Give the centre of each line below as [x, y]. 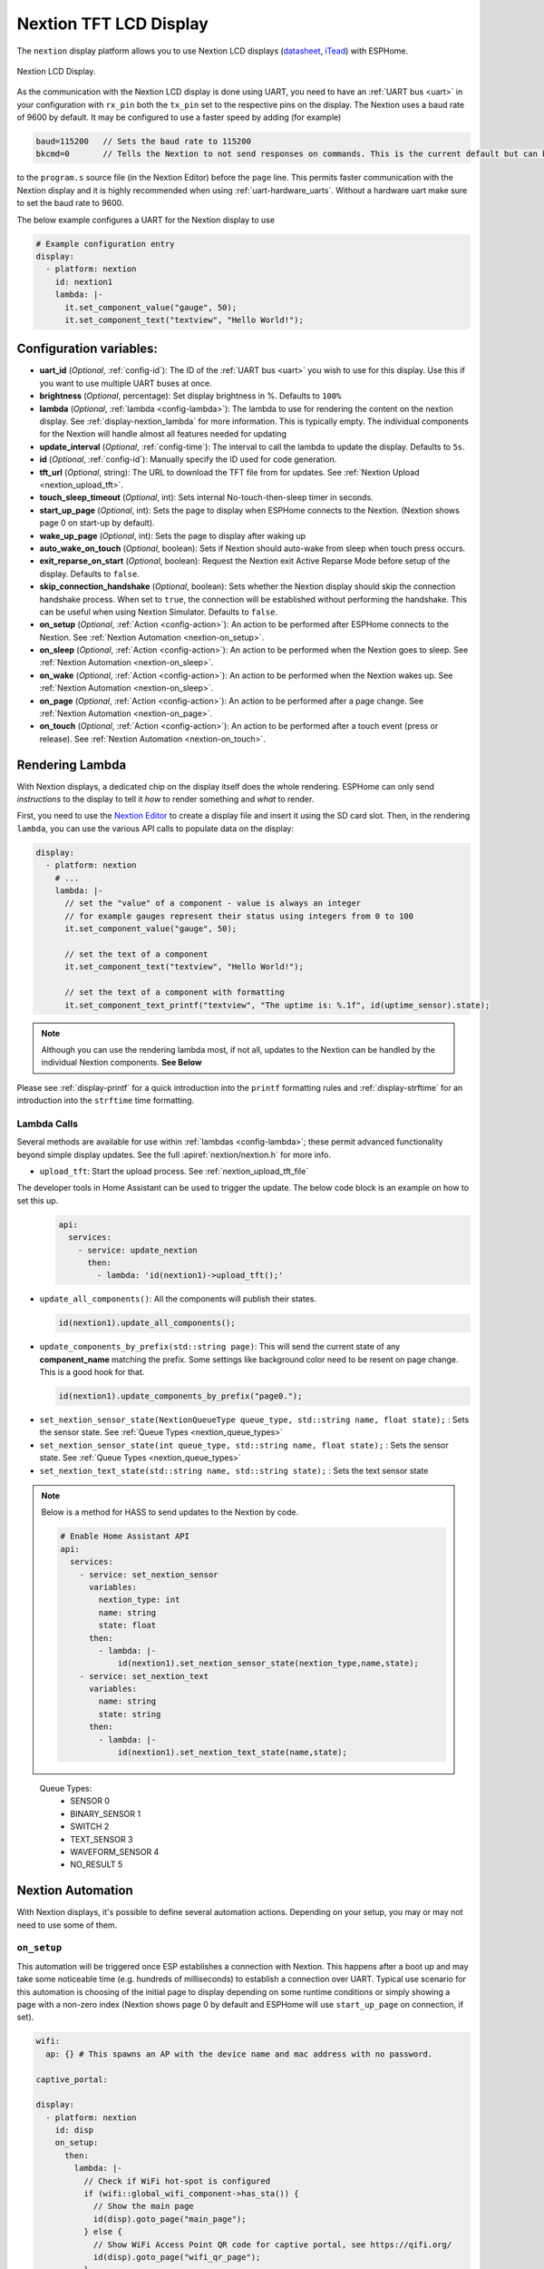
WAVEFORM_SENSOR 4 [115, 1852]
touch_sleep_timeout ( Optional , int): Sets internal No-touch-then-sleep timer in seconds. [206, 497]
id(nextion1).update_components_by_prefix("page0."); [180, 1396]
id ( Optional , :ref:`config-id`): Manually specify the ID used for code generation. [188, 459]
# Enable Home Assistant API [125, 1537]
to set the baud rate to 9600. [70, 203]
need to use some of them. [67, 1925]
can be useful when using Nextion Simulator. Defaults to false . [159, 612]
